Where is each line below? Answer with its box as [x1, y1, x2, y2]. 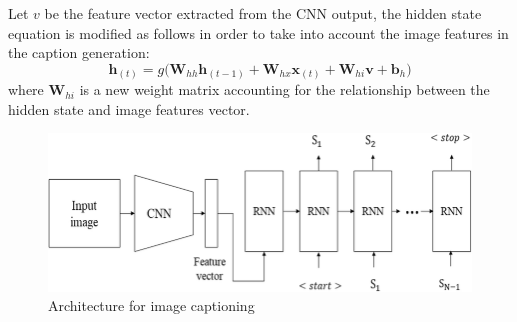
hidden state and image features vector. [8, 98, 250, 119]
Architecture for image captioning [48, 295, 255, 316]
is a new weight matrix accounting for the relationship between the [79, 79, 490, 100]
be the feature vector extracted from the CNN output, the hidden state [44, 3, 482, 23]
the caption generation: [8, 42, 150, 63]
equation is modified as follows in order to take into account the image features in [8, 22, 509, 43]
